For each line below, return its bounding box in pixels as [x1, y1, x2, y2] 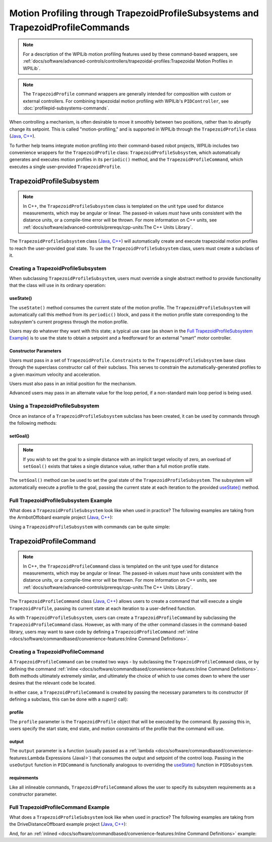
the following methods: [9, 420, 57, 426]
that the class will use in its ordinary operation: [9, 283, 106, 289]
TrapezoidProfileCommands [9, 22, 130, 33]
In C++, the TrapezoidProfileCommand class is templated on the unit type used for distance [23, 563, 219, 569]
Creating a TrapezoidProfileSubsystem [9, 265, 107, 272]
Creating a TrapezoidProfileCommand [9, 648, 104, 655]
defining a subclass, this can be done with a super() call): [9, 696, 128, 702]
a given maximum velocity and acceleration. [9, 371, 101, 377]
